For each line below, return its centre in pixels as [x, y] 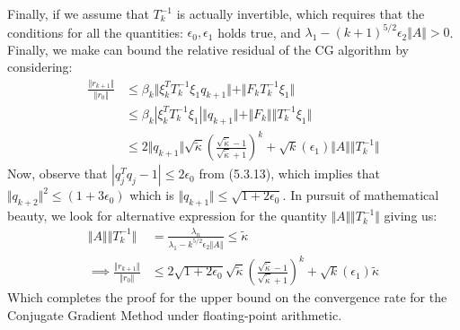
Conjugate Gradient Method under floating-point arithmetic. [175, 314]
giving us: [411, 216]
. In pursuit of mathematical [361, 195]
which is [152, 195]
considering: [40, 67]
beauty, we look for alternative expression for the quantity [167, 216]
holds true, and [259, 32]
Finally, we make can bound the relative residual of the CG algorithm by [208, 49]
